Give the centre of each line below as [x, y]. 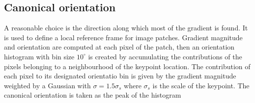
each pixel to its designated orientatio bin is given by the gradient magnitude [120, 76]
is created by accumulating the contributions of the [165, 56]
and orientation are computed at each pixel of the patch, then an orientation [119, 47]
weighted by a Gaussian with [47, 85]
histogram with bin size [39, 56]
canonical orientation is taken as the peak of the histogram [93, 95]
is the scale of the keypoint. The [201, 85]
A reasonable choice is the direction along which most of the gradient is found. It [126, 28]
